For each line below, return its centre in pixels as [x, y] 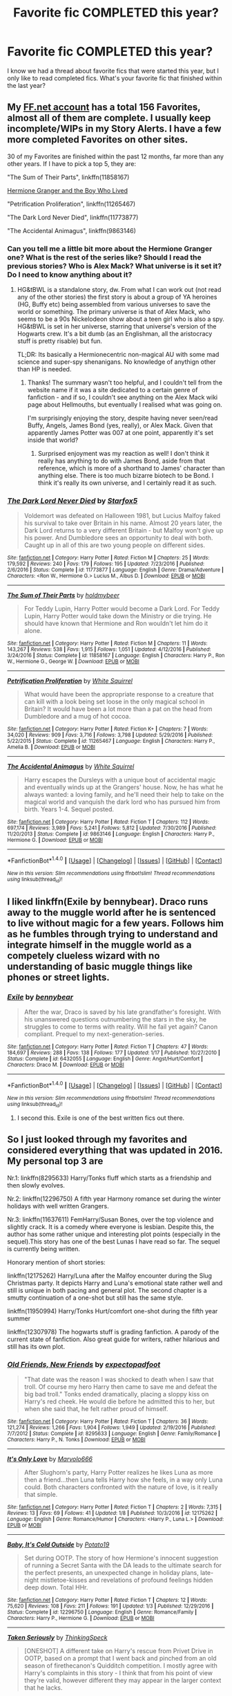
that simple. [41, 1495]
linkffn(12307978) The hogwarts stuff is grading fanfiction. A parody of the [113, 1331]
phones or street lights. [59, 977]
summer [19, 1318]
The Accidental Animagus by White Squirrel [71, 766]
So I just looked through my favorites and [97, 1140]
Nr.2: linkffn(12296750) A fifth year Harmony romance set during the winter [114, 1199]
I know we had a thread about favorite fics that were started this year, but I [113, 71]
